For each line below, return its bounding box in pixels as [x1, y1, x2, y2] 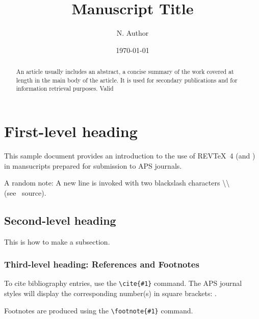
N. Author [116, 28, 149, 38]
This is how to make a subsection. [4, 236, 110, 247]
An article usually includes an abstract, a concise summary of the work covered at [16, 67, 234, 76]
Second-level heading [4, 212, 116, 228]
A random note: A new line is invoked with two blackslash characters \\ [4, 177, 230, 188]
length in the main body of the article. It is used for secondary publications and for [16, 75, 238, 84]
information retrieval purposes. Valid [16, 84, 114, 93]
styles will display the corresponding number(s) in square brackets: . [4, 288, 217, 299]
